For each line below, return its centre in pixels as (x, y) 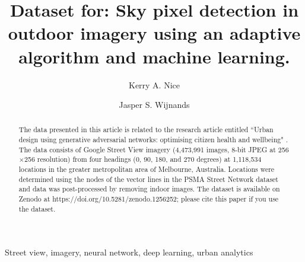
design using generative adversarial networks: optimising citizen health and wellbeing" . (153, 140)
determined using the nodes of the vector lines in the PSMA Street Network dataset (148, 179)
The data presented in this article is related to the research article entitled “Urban (146, 130)
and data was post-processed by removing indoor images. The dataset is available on (149, 189)
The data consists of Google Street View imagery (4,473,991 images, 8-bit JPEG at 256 (154, 149)
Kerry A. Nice (154, 84)
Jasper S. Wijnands (154, 105)
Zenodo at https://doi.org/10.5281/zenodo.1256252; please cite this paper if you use (149, 199)
